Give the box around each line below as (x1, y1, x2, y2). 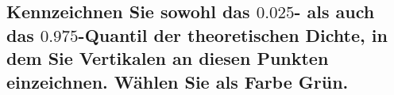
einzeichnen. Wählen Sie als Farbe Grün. (6, 69, 349, 93)
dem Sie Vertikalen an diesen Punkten (6, 46, 329, 70)
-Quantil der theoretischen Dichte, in (78, 22, 388, 47)
